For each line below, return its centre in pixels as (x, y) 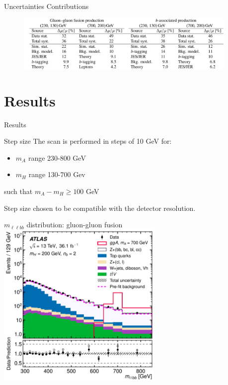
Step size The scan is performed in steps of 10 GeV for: (88, 141)
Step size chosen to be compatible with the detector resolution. (100, 208)
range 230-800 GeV (57, 157)
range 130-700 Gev (57, 174)
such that (18, 191)
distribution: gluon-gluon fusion (75, 225)
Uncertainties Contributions (46, 6)
